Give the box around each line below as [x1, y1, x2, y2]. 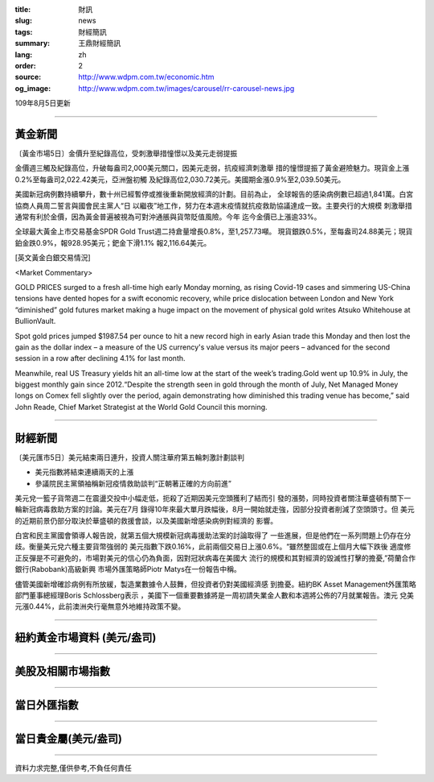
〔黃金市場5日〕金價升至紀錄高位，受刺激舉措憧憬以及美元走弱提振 [14, 149, 238, 159]
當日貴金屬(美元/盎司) [14, 732, 122, 746]
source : [14, 72, 42, 82]
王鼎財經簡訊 [78, 39, 121, 48]
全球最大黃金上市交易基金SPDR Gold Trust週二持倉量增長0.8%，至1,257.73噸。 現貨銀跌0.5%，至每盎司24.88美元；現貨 [14, 226, 413, 237]
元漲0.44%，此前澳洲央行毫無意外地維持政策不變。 [14, 602, 186, 611]
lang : [14, 49, 33, 60]
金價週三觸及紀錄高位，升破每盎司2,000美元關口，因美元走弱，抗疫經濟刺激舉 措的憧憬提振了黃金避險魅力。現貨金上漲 [14, 163, 410, 173]
